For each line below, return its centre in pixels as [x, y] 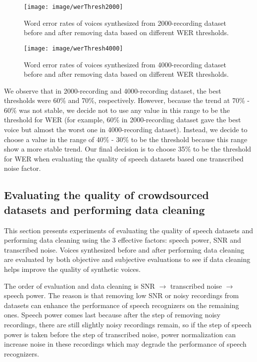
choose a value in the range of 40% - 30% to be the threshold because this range [126, 139]
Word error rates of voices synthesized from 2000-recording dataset [125, 23]
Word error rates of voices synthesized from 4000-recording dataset [125, 64]
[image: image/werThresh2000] [74, 7]
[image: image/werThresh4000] [74, 48]
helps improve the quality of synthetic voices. [72, 269]
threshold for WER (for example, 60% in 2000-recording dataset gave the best [123, 120]
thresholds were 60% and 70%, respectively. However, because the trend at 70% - [127, 100]
